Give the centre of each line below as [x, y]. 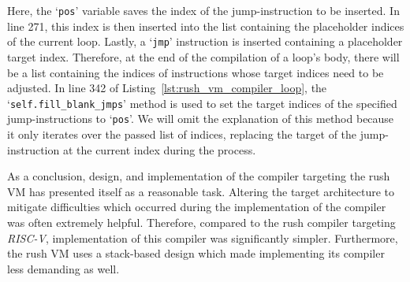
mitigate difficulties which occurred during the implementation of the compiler [197, 207]
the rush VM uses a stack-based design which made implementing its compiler [196, 253]
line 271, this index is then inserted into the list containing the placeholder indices [206, 26]
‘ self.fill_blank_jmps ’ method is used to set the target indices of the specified [202, 103]
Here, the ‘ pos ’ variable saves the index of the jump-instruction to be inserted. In [203, 10]
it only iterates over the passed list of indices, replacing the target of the [182, 134]
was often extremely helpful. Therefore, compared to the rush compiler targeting [201, 222]
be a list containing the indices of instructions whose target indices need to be [196, 72]
